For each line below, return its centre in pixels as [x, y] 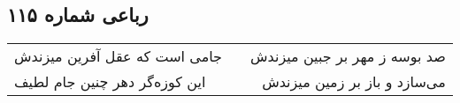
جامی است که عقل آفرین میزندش [118, 56]
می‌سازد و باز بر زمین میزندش [354, 82]
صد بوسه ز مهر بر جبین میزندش [348, 56]
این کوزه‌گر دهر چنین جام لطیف [110, 82]
